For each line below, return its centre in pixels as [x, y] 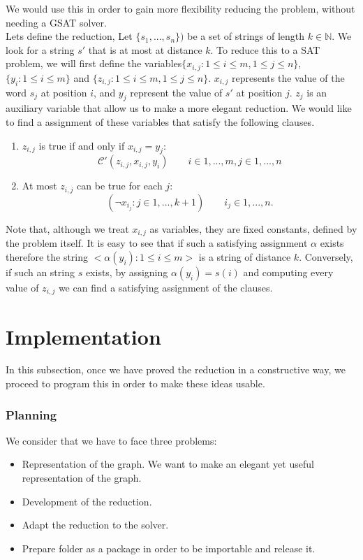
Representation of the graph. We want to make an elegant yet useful [168, 464]
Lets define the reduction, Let [69, 36]
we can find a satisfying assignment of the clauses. [165, 287]
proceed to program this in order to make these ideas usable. [135, 383]
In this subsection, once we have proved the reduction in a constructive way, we [176, 369]
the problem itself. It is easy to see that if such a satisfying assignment [157, 243]
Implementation [83, 336]
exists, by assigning [127, 272]
